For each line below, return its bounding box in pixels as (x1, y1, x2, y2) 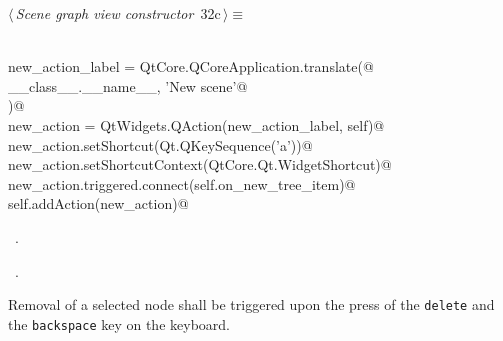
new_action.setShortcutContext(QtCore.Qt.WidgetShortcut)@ (8, 154, 392, 175)
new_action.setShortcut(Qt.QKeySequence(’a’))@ (8, 134, 313, 155)
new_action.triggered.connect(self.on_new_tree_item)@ (8, 173, 356, 194)
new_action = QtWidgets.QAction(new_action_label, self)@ (8, 114, 385, 135)
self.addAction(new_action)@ (8, 193, 189, 214)
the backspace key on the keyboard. (8, 313, 230, 334)
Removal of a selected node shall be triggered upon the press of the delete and (8, 294, 495, 315)
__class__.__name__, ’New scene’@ (8, 75, 248, 96)
